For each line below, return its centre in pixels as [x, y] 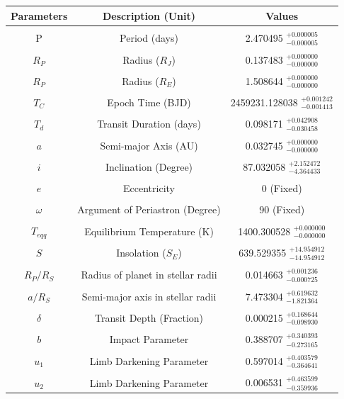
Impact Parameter [149, 339]
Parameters [39, 15]
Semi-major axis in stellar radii [149, 296]
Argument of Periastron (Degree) [149, 209]
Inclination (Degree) [149, 166]
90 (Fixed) [282, 209]
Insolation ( [141, 253]
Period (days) [149, 38]
